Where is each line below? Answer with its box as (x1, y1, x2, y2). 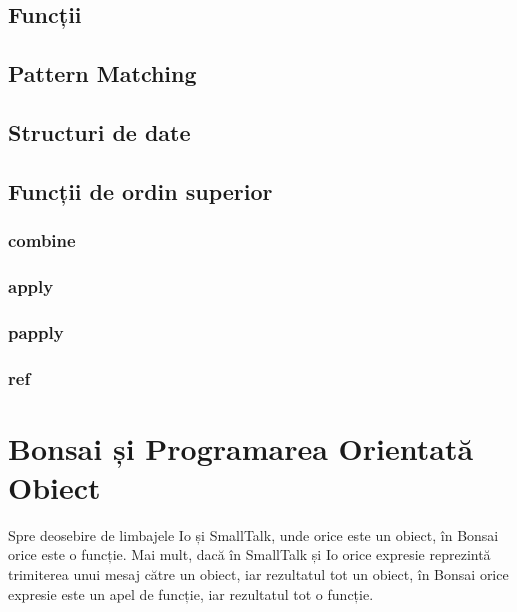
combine (8, 228, 76, 253)
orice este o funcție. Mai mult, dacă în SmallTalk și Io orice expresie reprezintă (8, 544, 491, 565)
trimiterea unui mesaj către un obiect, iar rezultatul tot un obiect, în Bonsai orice (8, 564, 509, 584)
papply (8, 319, 64, 344)
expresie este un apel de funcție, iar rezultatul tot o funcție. (8, 583, 374, 604)
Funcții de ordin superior (8, 175, 273, 206)
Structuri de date (8, 116, 191, 147)
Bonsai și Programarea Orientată (8, 427, 474, 468)
